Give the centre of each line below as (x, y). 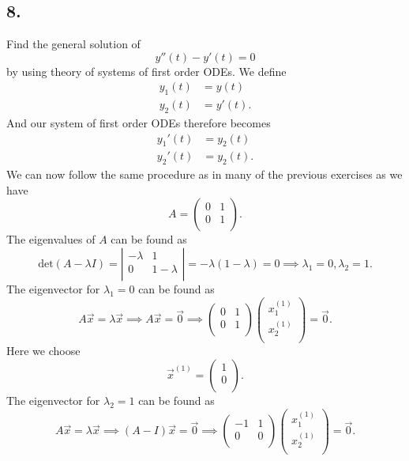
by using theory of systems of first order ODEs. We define (146, 71)
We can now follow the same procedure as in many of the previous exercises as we (204, 174)
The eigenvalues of (51, 239)
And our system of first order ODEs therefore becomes (139, 123)
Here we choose (43, 351)
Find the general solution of (73, 44)
